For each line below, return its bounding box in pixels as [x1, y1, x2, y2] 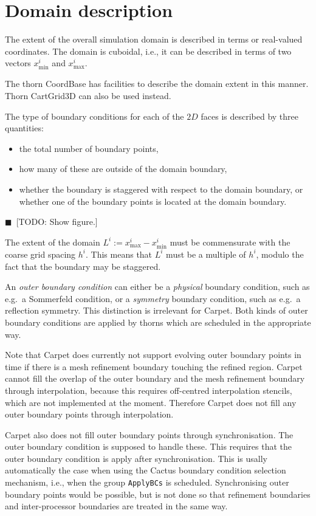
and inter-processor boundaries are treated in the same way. [5, 500, 228, 512]
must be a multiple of [166, 247, 246, 260]
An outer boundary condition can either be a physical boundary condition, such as [5, 280, 310, 293]
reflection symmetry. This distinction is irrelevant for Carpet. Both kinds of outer [5, 304, 308, 317]
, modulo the [256, 247, 304, 260]
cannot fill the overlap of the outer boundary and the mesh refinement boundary [5, 372, 305, 385]
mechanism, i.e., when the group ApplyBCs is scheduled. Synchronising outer [5, 476, 289, 489]
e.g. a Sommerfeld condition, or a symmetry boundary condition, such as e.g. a [5, 292, 301, 304]
